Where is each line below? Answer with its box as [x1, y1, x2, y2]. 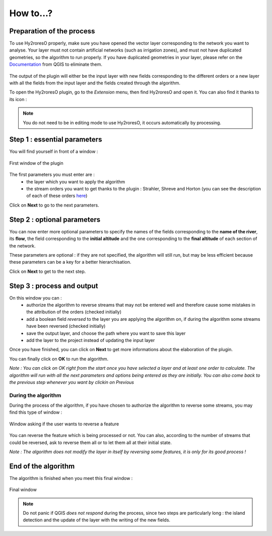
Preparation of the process [9, 27, 95, 35]
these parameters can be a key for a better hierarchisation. [9, 259, 131, 265]
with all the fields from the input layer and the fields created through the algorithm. [9, 80, 181, 86]
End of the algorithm [9, 462, 75, 470]
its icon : [9, 96, 27, 102]
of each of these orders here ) [26, 192, 88, 199]
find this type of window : [9, 409, 62, 415]
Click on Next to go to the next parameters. [9, 202, 99, 208]
